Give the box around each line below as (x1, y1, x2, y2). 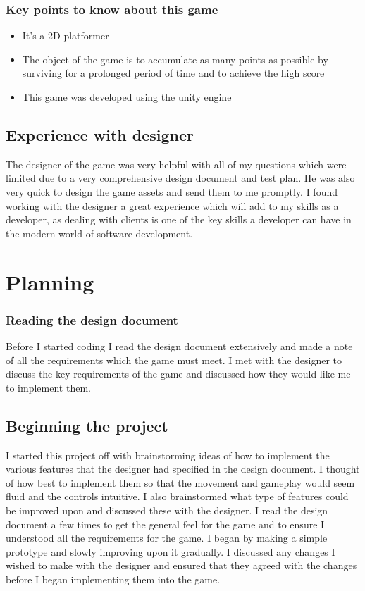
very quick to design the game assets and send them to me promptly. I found (6, 184, 338, 199)
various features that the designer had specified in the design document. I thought (6, 461, 360, 476)
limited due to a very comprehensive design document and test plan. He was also (6, 170, 355, 185)
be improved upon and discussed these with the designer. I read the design (6, 502, 328, 517)
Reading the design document (6, 311, 178, 328)
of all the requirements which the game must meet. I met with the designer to (6, 352, 342, 367)
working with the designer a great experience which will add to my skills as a (6, 198, 339, 213)
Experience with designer (6, 123, 194, 145)
